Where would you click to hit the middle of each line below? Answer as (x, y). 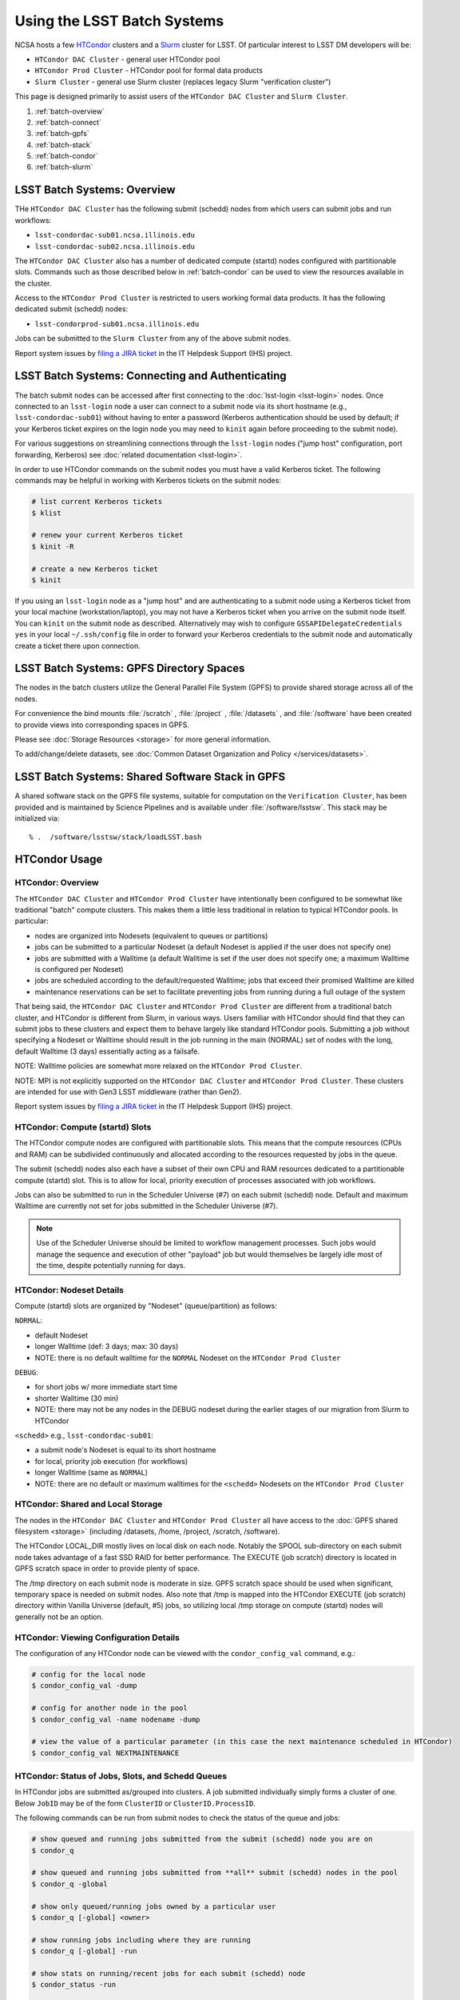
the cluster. (33, 283)
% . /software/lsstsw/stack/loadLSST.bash (115, 837)
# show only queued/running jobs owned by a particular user (154, 1906)
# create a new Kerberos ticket (95, 569)
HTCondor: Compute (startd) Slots (83, 1127)
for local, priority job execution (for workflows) (111, 1461)
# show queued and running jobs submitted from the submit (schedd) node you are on (202, 1839)
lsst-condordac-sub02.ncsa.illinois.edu (115, 246)
